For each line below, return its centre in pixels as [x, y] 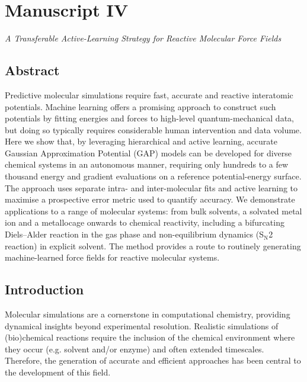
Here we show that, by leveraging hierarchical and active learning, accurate [141, 141]
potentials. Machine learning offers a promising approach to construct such [140, 106]
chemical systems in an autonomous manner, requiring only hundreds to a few [147, 164]
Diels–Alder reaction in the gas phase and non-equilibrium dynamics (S [134, 234]
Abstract [32, 70]
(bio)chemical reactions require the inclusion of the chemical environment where [150, 337]
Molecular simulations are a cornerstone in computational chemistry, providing [148, 314]
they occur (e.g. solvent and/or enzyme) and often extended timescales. [135, 349]
